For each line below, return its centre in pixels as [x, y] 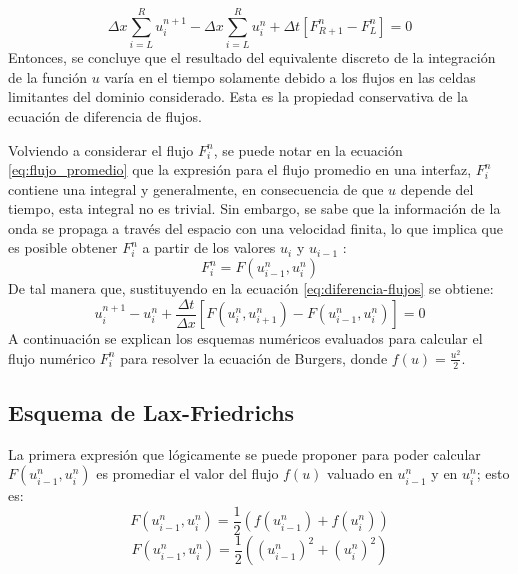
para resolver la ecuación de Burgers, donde [254, 357]
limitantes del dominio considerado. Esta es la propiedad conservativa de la [238, 96]
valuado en [360, 473]
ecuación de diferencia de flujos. [105, 115]
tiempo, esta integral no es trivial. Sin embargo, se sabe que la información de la [254, 208]
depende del [437, 188]
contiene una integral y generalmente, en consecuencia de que [196, 188]
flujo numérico [52, 357]
